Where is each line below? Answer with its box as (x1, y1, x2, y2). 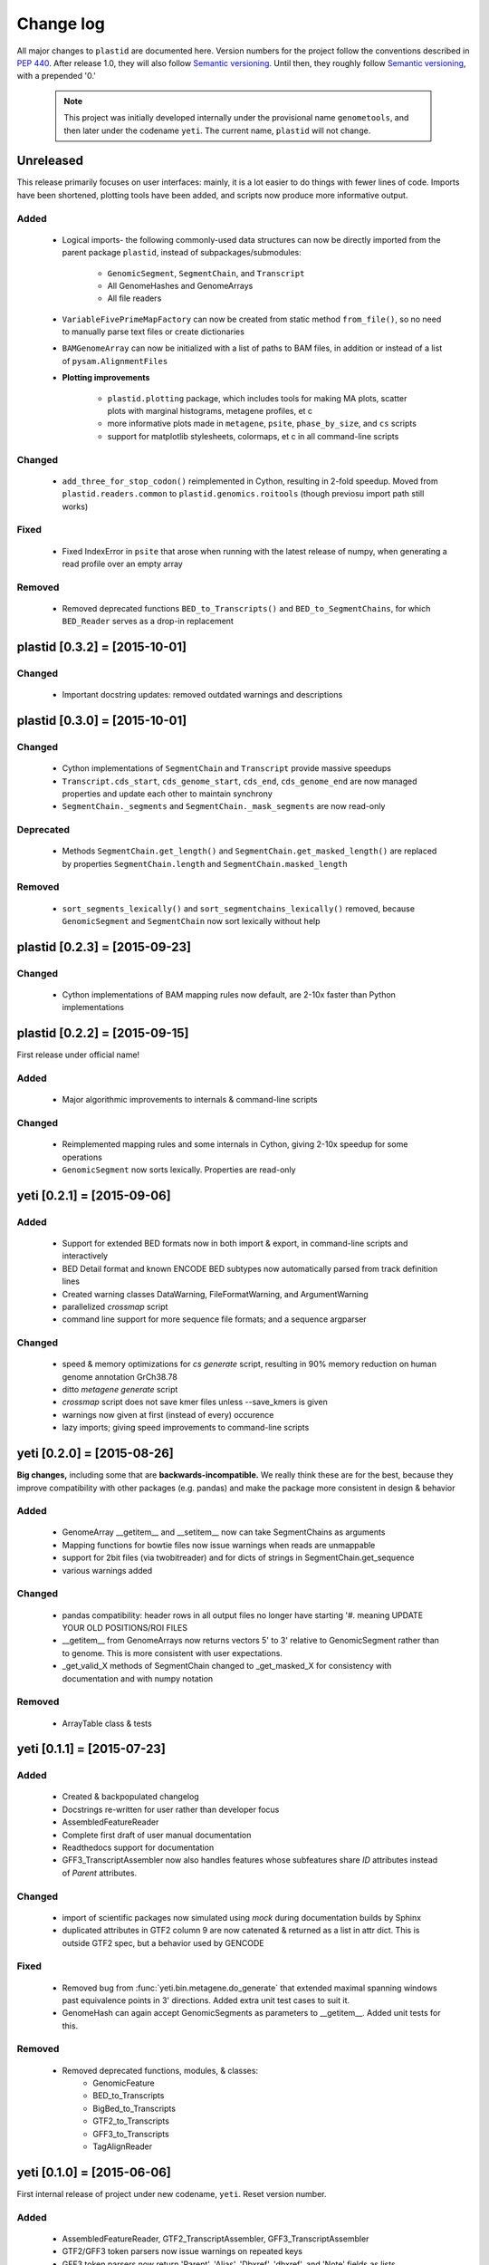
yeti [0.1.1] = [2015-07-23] (16, 1741, 167, 1757)
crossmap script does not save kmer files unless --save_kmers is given (62, 1396, 328, 1408)
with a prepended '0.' (16, 71, 97, 82)
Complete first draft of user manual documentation (62, 1829, 252, 1840)
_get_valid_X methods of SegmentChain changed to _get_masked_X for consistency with (62, 1661, 392, 1672)
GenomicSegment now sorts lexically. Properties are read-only (62, 1164, 296, 1175)
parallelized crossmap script (62, 1301, 168, 1312)
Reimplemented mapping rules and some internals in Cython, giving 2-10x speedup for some (62, 1139, 408, 1150)
